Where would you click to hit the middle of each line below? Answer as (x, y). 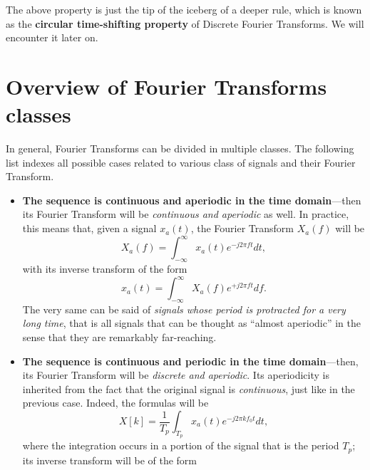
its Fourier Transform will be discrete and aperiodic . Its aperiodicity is (176, 375)
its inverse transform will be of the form (110, 460)
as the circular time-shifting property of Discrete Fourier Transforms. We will (185, 23)
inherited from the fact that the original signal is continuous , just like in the (189, 388)
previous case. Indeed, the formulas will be (115, 403)
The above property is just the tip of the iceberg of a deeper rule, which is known (184, 9)
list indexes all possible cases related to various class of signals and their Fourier (181, 162)
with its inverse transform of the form (105, 268)
